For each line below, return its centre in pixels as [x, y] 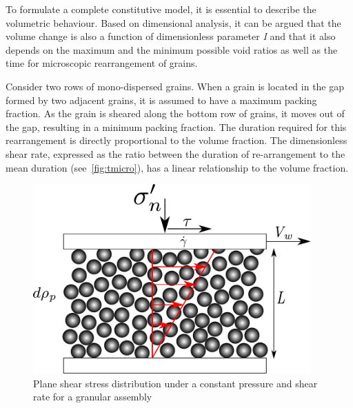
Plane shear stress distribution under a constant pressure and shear [175, 383]
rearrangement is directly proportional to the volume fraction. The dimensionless [176, 140]
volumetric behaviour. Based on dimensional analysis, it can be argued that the [173, 22]
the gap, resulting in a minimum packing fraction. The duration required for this [176, 126]
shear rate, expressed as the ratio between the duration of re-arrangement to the [175, 153]
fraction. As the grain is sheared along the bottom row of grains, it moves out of [175, 113]
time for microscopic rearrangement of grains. [102, 63]
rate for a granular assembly [93, 397]
